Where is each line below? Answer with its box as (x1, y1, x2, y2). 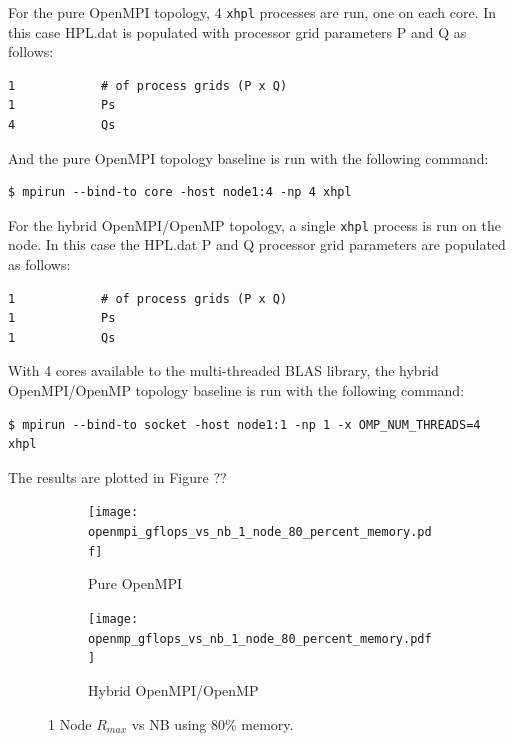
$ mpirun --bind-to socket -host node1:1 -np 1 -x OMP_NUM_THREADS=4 (8, 417, 481, 432)
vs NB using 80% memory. (131, 713, 294, 734)
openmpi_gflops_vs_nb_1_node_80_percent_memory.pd (88, 525, 432, 540)
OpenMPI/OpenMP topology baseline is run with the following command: (8, 380, 465, 401)
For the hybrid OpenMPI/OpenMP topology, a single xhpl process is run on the (8, 214, 501, 235)
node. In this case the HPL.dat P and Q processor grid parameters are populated (8, 234, 506, 255)
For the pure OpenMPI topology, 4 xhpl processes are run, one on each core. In (8, 2, 497, 22)
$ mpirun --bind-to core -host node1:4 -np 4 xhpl (8, 185, 352, 200)
